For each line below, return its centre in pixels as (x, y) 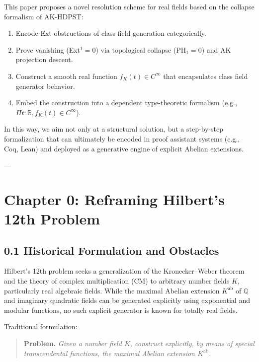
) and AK (216, 49)
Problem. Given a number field (73, 343)
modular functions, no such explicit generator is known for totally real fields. (121, 310)
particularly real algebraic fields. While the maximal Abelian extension (112, 290)
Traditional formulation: (41, 326)
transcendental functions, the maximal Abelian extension (109, 353)
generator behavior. (45, 86)
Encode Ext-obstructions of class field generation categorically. (111, 33)
